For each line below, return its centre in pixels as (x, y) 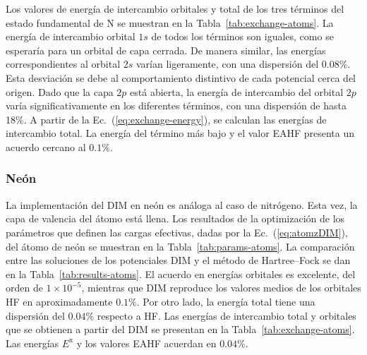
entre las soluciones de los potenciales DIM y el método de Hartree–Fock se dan (178, 260)
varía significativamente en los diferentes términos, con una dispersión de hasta (176, 106)
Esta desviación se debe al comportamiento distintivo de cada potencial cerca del (181, 77)
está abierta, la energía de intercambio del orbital (237, 91)
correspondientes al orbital (63, 64)
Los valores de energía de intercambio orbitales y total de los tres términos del (175, 8)
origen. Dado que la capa (60, 91)
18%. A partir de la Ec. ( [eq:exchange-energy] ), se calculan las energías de (166, 119)
